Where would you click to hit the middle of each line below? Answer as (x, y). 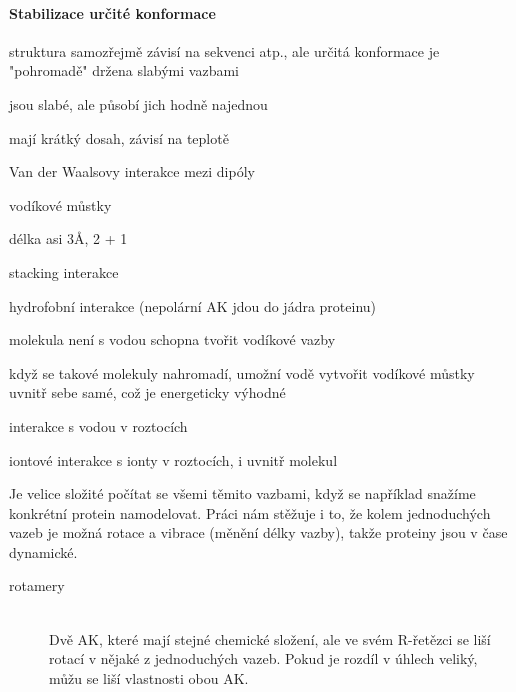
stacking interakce (64, 271)
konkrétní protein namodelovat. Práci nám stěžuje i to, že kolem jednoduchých (250, 512)
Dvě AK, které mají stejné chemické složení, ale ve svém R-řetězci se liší (270, 638)
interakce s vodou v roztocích (98, 425)
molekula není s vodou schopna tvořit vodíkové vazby (172, 339)
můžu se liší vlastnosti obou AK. (149, 677)
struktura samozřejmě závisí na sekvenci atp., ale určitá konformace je (224, 50)
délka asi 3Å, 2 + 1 (68, 238)
